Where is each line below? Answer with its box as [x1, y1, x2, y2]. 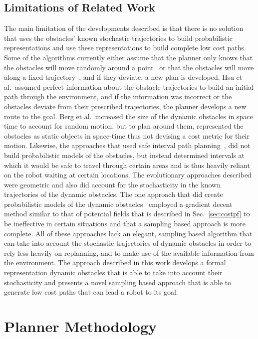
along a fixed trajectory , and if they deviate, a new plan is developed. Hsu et [4, 72, 243, 82]
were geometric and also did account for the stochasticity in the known [4, 179, 221, 189]
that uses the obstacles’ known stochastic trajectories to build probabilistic [4, 32, 233, 43]
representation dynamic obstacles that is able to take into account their [4, 267, 223, 278]
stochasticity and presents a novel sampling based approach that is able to [4, 277, 232, 287]
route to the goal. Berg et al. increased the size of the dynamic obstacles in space [4, 111, 253, 121]
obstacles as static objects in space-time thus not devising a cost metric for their [4, 130, 250, 141]
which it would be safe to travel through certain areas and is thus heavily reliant [4, 160, 250, 170]
